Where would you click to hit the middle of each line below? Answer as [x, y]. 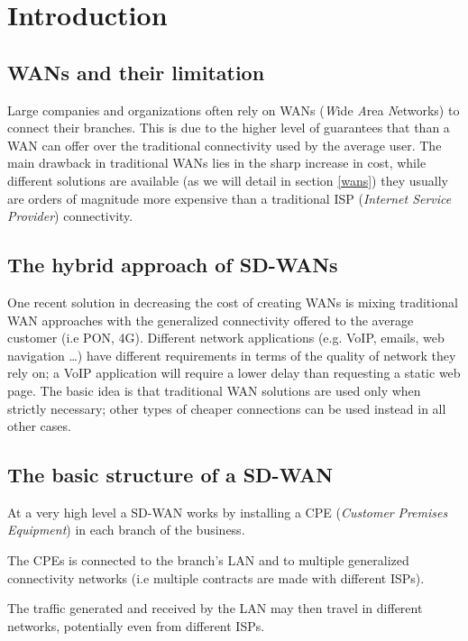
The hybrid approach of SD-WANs [173, 265]
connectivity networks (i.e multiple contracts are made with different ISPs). [216, 577]
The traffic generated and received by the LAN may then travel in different [215, 608]
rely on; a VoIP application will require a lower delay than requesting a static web [234, 373]
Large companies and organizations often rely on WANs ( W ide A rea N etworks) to [234, 110]
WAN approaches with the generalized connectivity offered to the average [211, 320]
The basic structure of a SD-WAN [170, 475]
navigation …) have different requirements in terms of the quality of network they [232, 355]
